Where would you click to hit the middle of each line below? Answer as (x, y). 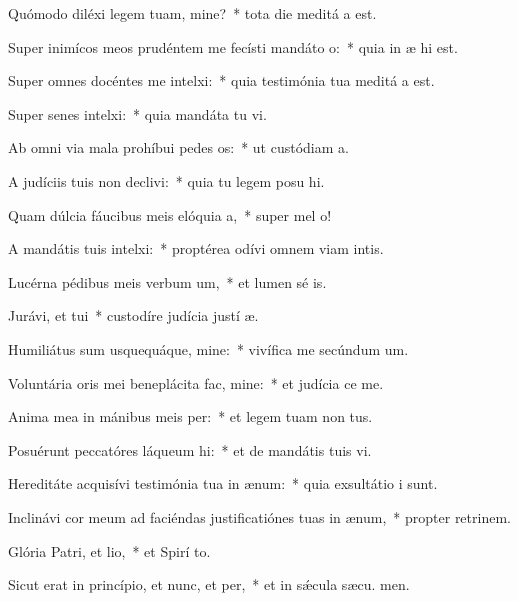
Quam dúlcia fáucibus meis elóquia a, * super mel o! (170, 214)
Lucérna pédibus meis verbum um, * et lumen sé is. (167, 281)
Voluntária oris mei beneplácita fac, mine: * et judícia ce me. (196, 382)
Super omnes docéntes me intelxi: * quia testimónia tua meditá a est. (221, 80)
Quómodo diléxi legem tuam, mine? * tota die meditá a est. (192, 13)
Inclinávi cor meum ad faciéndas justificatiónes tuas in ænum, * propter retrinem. (259, 516)
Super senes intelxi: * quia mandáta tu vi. (137, 113)
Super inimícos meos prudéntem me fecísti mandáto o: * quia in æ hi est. (233, 46)
